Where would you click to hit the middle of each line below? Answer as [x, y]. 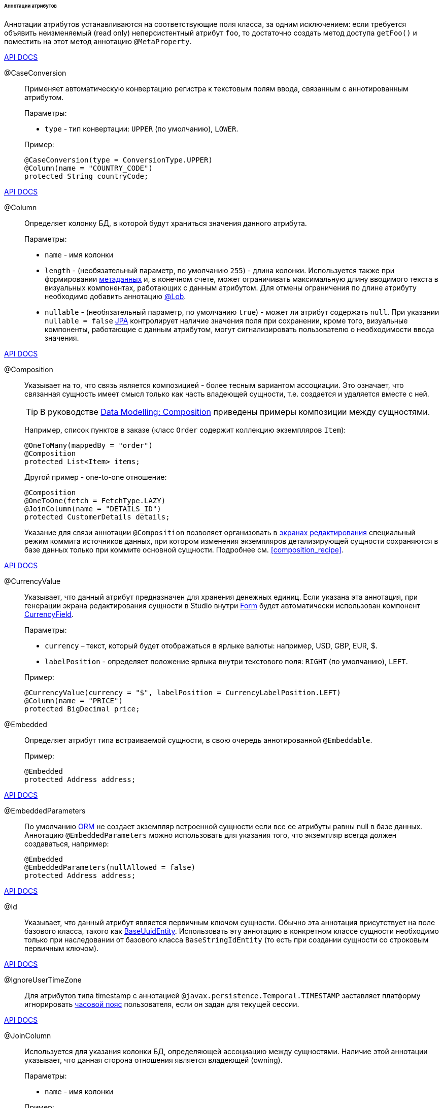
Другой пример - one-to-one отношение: [96, 477]
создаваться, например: [67, 843]
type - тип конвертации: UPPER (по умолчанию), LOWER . [142, 128]
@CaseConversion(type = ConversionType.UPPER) [118, 160]
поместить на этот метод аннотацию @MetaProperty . [98, 41]
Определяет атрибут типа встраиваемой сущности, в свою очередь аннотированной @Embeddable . [198, 740]
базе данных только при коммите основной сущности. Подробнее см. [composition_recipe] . [184, 549]
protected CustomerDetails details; [97, 517]
